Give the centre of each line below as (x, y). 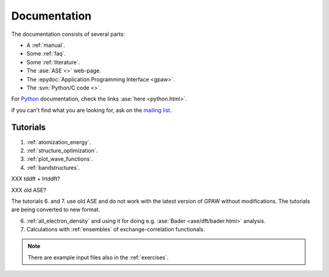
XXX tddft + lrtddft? (36, 179)
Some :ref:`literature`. (53, 62)
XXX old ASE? (29, 190)
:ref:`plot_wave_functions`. (60, 159)
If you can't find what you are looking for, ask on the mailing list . (91, 110)
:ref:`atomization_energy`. (59, 142)
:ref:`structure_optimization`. (62, 150)
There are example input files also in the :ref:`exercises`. (98, 257)
